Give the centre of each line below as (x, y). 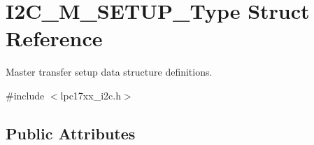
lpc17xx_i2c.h (91, 95)
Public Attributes (71, 133)
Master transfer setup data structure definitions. (109, 72)
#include (25, 95)
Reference (54, 38)
